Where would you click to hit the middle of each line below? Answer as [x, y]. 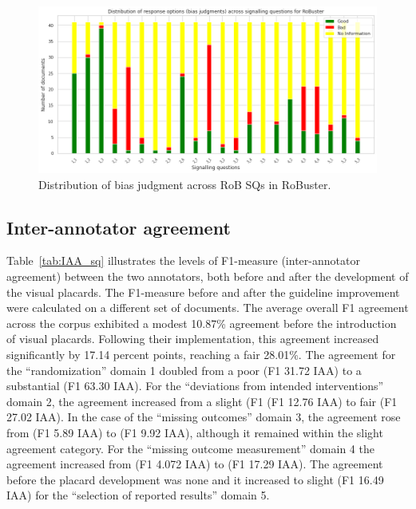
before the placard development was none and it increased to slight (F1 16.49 [195, 479]
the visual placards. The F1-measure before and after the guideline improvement [203, 292]
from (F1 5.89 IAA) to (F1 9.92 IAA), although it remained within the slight [195, 432]
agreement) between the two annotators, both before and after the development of [208, 276]
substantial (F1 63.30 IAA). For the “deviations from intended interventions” [195, 386]
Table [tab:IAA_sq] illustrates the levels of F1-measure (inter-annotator [183, 260]
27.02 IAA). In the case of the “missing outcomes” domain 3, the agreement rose [204, 417]
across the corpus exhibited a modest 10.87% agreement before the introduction [202, 323]
